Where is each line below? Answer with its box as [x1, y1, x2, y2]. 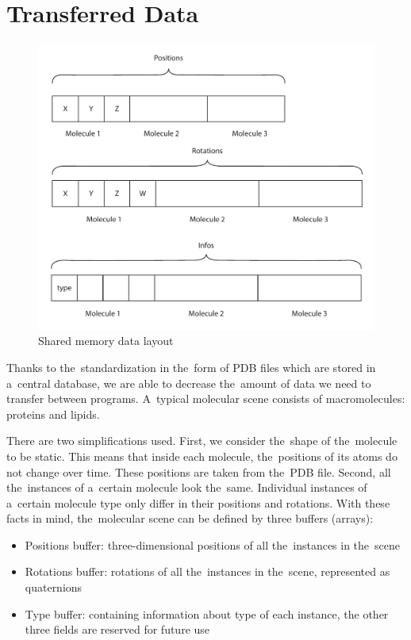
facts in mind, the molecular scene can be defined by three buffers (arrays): [6, 510, 374, 527]
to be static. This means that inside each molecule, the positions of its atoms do [6, 447, 398, 464]
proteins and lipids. [6, 405, 100, 422]
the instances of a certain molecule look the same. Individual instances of [6, 479, 367, 496]
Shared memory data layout [38, 332, 174, 349]
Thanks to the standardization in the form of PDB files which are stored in [6, 358, 376, 375]
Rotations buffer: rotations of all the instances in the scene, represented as [25, 563, 390, 580]
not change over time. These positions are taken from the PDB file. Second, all [6, 463, 391, 480]
